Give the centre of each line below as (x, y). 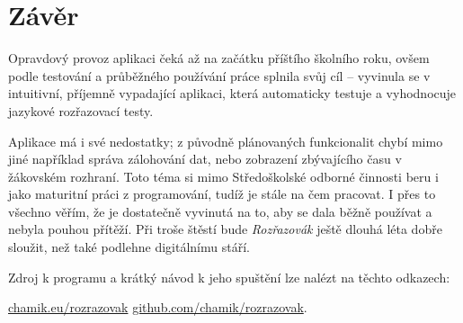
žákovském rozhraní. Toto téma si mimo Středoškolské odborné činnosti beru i (223, 176)
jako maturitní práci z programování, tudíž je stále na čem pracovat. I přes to (222, 194)
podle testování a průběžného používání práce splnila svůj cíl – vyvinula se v (219, 75)
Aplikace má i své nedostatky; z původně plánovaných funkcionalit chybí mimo (226, 141)
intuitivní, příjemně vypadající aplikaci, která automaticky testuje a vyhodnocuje (232, 93)
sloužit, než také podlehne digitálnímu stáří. (129, 247)
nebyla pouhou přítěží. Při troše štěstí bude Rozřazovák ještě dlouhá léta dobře (225, 229)
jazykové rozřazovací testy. (81, 110)
